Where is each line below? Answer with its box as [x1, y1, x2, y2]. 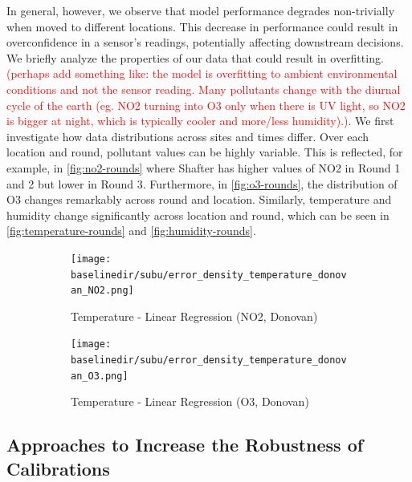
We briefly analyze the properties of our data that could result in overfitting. [6, 49, 384, 66]
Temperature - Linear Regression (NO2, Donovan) [71, 307, 318, 324]
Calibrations [6, 456, 110, 480]
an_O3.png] [71, 370, 128, 382]
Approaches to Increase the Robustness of [6, 432, 364, 457]
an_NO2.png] [71, 285, 134, 297]
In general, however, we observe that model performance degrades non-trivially [6, 2, 395, 18]
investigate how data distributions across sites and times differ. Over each [6, 128, 369, 144]
